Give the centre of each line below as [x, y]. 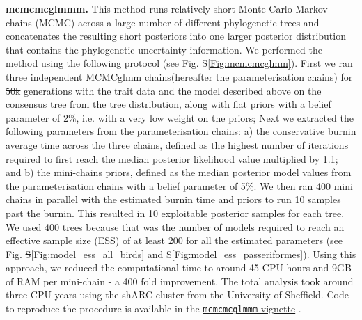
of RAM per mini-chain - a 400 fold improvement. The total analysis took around [180, 281]
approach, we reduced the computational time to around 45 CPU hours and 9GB [179, 267]
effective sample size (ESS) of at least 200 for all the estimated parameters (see [174, 240]
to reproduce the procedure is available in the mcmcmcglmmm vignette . [154, 309]
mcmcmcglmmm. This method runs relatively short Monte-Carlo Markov [167, 8]
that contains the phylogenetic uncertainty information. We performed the [164, 49]
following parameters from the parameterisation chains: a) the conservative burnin [181, 131]
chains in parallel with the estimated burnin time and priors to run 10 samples [173, 199]
